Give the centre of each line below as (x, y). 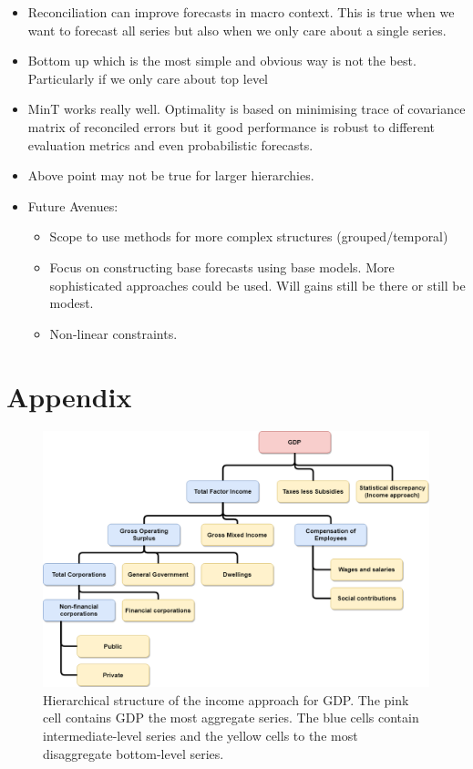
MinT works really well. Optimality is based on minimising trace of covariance (247, 109)
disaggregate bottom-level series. (134, 753)
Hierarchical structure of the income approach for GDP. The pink (226, 699)
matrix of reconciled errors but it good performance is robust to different (231, 126)
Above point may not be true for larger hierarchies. (171, 175)
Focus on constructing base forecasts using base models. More (222, 267)
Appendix (69, 396)
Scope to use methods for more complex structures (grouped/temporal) (249, 236)
